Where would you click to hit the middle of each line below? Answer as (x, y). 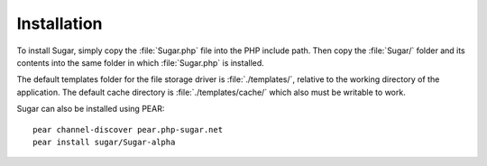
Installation (60, 23)
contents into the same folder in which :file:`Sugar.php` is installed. (141, 62)
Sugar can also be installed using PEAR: (91, 109)
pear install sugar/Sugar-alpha (104, 142)
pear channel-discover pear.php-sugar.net (128, 129)
